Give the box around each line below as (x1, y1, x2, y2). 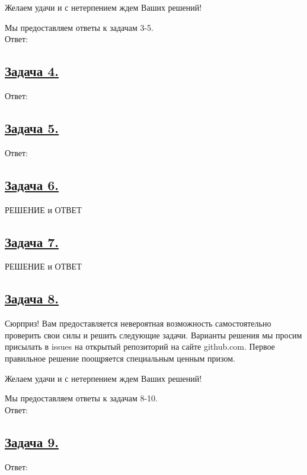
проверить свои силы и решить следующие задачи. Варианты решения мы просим (5, 328, 302, 341)
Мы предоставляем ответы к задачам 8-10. (5, 392, 158, 404)
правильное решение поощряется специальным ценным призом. (5, 351, 235, 364)
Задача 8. (5, 289, 59, 308)
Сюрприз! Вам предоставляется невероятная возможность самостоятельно (5, 317, 271, 330)
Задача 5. (5, 118, 59, 137)
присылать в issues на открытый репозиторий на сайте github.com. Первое (5, 340, 275, 353)
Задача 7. (5, 232, 59, 251)
